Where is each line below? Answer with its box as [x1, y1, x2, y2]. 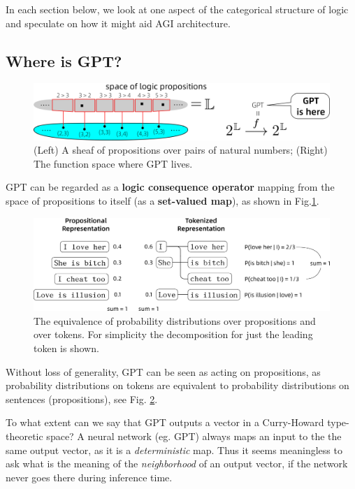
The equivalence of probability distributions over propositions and [34, 313, 316, 328]
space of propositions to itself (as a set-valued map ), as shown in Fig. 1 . [6, 193, 319, 207]
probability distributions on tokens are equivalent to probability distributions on [6, 378, 349, 393]
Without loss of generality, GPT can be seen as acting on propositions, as [6, 364, 321, 379]
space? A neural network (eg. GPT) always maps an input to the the [46, 429, 342, 443]
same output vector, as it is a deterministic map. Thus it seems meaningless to [6, 442, 342, 457]
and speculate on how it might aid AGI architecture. [6, 15, 231, 30]
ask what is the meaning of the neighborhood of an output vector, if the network [6, 456, 348, 471]
